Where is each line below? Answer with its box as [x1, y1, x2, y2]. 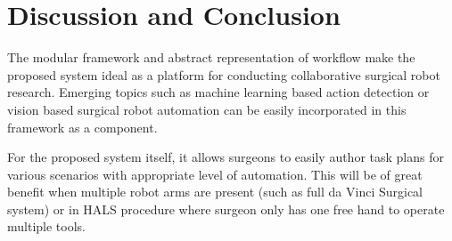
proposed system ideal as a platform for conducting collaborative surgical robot [7, 65, 440, 84]
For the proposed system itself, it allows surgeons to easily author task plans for [7, 148, 444, 166]
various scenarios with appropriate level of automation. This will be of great [7, 165, 423, 183]
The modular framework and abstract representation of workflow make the [7, 48, 415, 67]
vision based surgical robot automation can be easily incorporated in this [7, 100, 407, 118]
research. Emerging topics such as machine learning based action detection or [7, 83, 430, 101]
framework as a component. [7, 117, 158, 136]
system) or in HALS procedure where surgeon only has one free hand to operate [7, 199, 445, 218]
